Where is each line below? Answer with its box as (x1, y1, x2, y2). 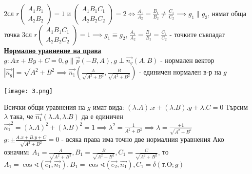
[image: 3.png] (4, 88, 53, 95)
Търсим (225, 101, 248, 112)
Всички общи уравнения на (4, 101, 85, 112)
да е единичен (81, 111, 123, 121)
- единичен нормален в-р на (138, 67, 221, 77)
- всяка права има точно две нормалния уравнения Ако (61, 134, 224, 144)
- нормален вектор (160, 55, 214, 65)
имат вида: (93, 101, 124, 112)
